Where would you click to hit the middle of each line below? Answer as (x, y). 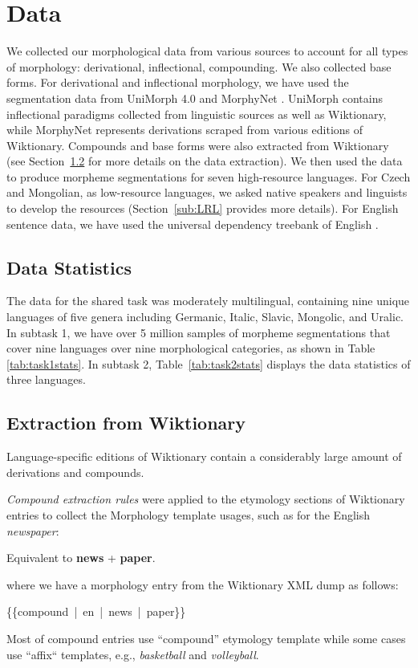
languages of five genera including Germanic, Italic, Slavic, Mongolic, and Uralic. (205, 317)
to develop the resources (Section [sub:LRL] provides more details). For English (203, 208)
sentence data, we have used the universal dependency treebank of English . (193, 224)
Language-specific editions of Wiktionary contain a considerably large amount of (204, 456)
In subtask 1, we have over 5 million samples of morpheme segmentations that (199, 332)
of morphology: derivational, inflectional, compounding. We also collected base (199, 66)
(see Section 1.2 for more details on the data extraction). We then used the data (205, 161)
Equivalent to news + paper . (81, 558)
